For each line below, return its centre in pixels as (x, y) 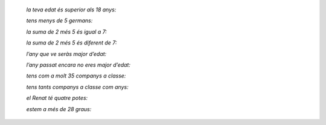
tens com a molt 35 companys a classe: (76, 76)
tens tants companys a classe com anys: (78, 87)
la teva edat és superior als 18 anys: (71, 10)
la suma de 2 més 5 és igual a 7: (66, 32)
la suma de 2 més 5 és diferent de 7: (72, 43)
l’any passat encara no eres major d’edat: (78, 65)
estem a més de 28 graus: (59, 109)
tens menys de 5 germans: (59, 20)
